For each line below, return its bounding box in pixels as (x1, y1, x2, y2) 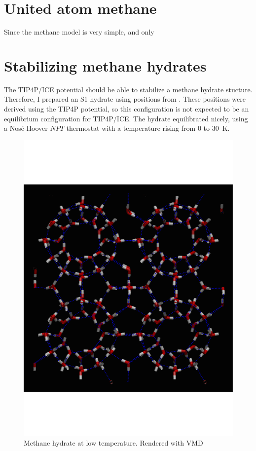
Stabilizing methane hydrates (4, 55, 207, 75)
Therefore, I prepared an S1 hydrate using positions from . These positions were (4, 94, 246, 104)
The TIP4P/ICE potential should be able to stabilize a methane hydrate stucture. (4, 84, 253, 94)
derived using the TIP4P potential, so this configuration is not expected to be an (4, 104, 249, 114)
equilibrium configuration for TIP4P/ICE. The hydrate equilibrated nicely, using (4, 113, 248, 123)
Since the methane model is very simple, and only (4, 27, 154, 37)
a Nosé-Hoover (4, 123, 48, 133)
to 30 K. (203, 123, 230, 133)
